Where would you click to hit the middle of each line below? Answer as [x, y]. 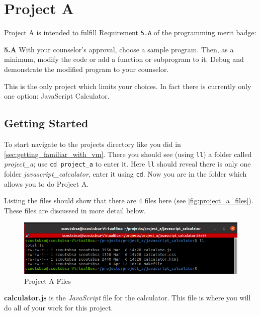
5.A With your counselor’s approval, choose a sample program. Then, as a [119, 49]
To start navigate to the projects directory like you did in [93, 144]
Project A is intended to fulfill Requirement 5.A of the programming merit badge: [130, 32]
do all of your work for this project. [59, 307]
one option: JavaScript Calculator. [57, 96]
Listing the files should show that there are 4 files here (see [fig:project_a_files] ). [129, 201]
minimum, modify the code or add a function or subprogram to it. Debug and [124, 59]
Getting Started [46, 123]
